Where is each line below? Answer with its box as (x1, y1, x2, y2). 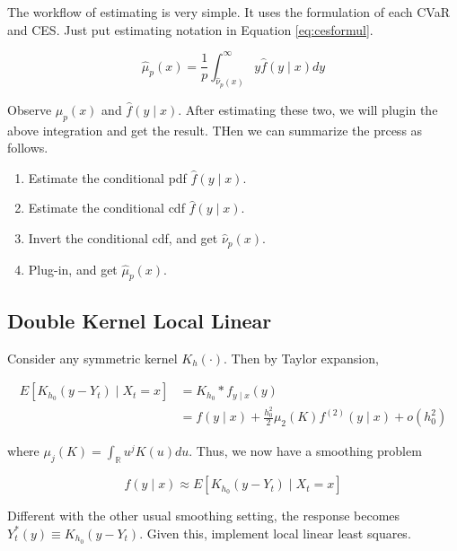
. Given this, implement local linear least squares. (139, 523, 411, 542)
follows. (7, 138, 48, 157)
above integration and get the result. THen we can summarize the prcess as (7, 120, 423, 139)
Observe (7, 100, 52, 118)
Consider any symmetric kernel (7, 348, 178, 367)
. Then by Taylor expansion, (224, 348, 379, 367)
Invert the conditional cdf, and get (28, 229, 218, 248)
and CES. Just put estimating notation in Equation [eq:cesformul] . (7, 20, 374, 39)
